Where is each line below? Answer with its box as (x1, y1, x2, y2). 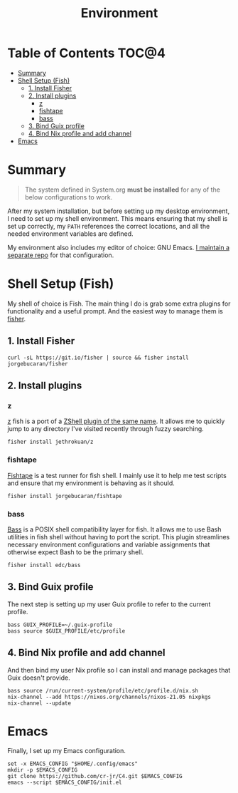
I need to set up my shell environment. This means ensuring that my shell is (7, 214, 228, 222)
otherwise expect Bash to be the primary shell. (7, 547, 144, 556)
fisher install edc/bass (7, 561, 81, 569)
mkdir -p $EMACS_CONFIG (7, 767, 78, 774)
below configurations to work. (24, 192, 113, 201)
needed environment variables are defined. (7, 229, 134, 238)
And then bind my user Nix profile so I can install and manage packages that (7, 665, 231, 674)
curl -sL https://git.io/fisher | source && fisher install (7, 354, 190, 361)
